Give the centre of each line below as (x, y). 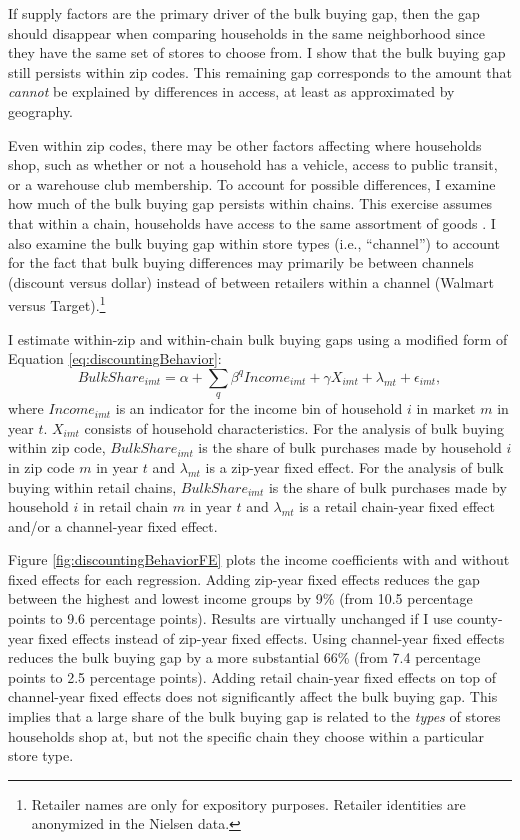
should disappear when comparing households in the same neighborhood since (247, 32)
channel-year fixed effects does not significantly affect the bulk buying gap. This (253, 696)
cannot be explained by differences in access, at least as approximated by (231, 91)
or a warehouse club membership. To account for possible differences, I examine (252, 183)
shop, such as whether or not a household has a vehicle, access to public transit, (253, 164)
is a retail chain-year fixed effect (397, 506)
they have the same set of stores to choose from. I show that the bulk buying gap (257, 52)
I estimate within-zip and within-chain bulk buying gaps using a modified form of (258, 338)
